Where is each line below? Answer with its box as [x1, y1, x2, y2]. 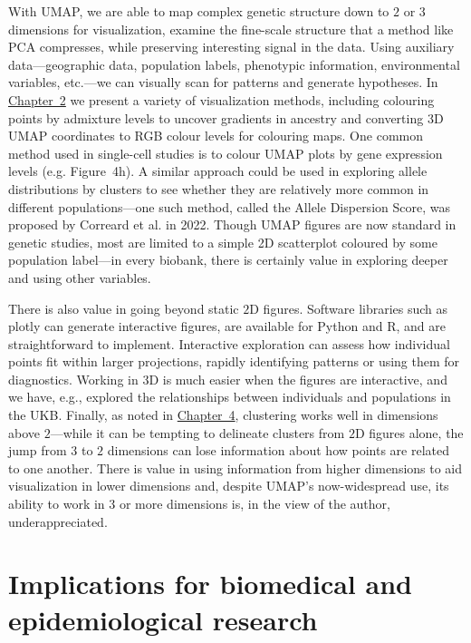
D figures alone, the [354, 423, 464, 442]
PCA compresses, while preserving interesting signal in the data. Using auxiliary [8, 37, 455, 56]
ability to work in [8, 494, 105, 513]
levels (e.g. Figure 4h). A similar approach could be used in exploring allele [8, 161, 428, 180]
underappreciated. [8, 511, 108, 531]
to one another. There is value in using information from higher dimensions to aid [8, 458, 463, 477]
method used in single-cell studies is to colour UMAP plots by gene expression [8, 143, 443, 162]
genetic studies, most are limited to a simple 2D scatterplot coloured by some [8, 232, 437, 251]
